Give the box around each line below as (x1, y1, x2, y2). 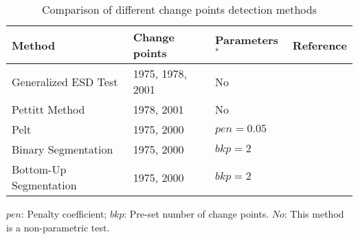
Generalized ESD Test (12, 73, 118, 90)
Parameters (215, 32, 278, 48)
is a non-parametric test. (6, 220, 110, 234)
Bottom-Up (12, 161, 67, 177)
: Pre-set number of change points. (124, 207, 269, 220)
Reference (292, 37, 347, 53)
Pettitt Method (12, 101, 85, 117)
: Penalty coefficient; (21, 207, 107, 220)
